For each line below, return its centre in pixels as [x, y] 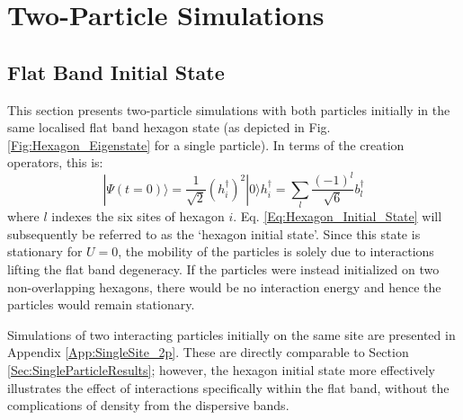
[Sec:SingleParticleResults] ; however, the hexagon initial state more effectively [221, 370]
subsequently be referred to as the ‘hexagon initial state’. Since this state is [214, 233]
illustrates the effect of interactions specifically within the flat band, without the [228, 387]
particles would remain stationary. [101, 304]
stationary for [45, 251]
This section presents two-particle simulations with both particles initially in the [229, 109]
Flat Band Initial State [116, 71]
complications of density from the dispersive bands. [148, 405]
